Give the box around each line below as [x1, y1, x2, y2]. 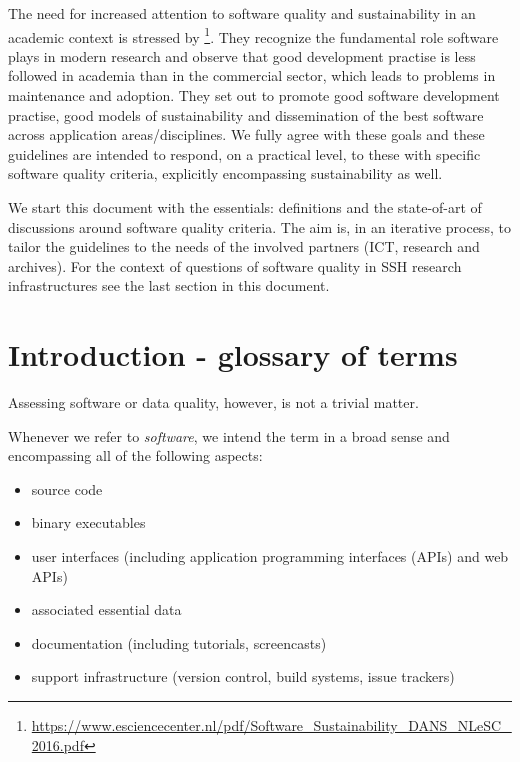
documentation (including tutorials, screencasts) [31, 632, 327, 653]
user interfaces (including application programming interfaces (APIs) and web [31, 546, 509, 567]
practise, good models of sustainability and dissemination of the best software [8, 104, 484, 125]
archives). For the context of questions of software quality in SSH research [8, 255, 462, 276]
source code [31, 478, 103, 499]
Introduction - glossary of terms [8, 334, 458, 375]
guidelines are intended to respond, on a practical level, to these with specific [8, 143, 481, 164]
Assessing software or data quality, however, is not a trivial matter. [8, 392, 419, 413]
